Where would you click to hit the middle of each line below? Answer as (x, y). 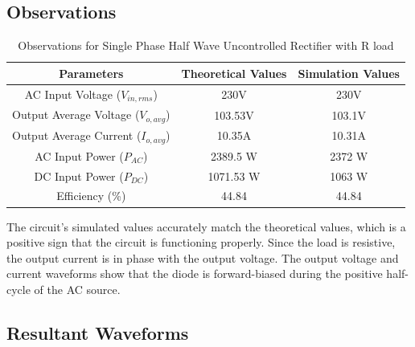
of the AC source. (77, 289)
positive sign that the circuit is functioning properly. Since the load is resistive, (201, 242)
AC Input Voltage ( (73, 94)
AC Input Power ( (79, 155)
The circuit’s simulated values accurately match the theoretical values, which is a (206, 226)
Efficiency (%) (91, 196)
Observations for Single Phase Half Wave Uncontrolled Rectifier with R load (206, 45)
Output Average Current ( (77, 135)
